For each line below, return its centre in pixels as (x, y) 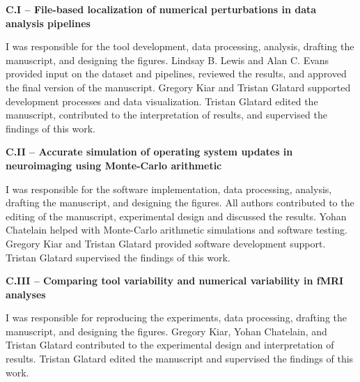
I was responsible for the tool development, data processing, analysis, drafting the (180, 46)
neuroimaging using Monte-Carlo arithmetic (114, 165)
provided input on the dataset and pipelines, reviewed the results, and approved (176, 74)
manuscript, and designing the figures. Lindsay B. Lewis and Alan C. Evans (167, 60)
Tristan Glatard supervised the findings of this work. (118, 257)
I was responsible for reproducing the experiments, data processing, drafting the (176, 318)
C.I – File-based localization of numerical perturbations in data (161, 9)
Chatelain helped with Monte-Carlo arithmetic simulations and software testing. (177, 230)
